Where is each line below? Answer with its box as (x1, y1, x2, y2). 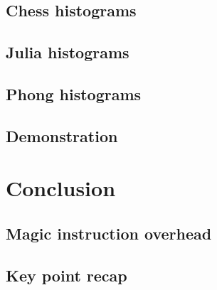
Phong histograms (6, 82, 142, 104)
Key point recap (6, 264, 127, 286)
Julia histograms (6, 41, 129, 63)
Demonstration (6, 124, 118, 146)
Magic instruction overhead (6, 222, 212, 244)
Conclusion (6, 173, 116, 203)
